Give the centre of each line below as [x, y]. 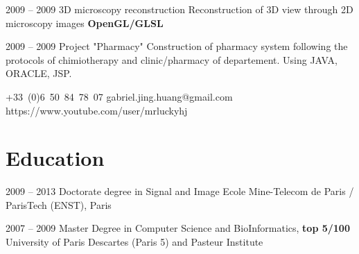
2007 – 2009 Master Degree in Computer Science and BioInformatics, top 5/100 [178, 228]
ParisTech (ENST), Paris [59, 204]
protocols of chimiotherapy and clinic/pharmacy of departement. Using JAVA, [172, 59]
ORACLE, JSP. [39, 73]
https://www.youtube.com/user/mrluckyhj [97, 110]
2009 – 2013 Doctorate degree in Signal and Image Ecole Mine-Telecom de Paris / [180, 191]
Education [55, 158]
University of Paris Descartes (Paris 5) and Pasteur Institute [134, 242]
